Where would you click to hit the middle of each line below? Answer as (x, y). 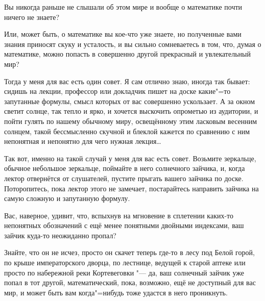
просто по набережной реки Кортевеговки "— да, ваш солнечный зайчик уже (124, 272)
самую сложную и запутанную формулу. (67, 198)
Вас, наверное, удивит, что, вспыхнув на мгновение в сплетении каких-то (119, 215)
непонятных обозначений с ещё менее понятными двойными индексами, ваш (124, 225)
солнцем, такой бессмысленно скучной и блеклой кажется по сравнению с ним (127, 131)
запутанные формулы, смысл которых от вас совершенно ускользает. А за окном (130, 101)
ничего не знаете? (32, 17)
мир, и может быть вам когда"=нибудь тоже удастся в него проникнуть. (116, 292)
